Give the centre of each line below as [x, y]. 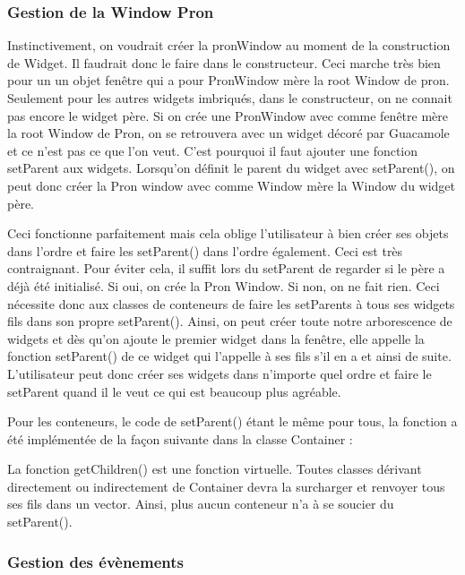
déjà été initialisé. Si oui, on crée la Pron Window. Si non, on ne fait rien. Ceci [224, 285]
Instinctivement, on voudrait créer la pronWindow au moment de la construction [229, 45]
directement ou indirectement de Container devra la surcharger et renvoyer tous [226, 486]
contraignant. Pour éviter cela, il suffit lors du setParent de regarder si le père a [226, 268]
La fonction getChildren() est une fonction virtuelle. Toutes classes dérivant [215, 469]
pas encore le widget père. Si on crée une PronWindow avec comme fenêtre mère [228, 115]
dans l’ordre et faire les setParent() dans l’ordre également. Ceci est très [205, 250]
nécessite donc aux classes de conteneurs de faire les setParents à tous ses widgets [231, 303]
